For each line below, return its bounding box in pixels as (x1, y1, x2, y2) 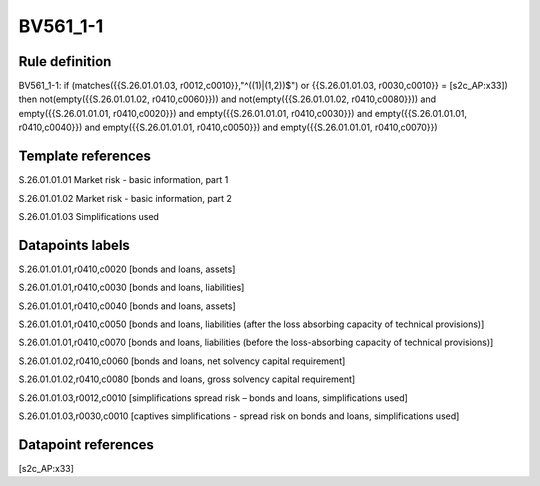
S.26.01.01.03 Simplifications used (18, 210, 160, 222)
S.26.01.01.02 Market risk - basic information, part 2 (18, 192, 232, 204)
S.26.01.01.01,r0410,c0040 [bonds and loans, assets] (18, 300, 237, 312)
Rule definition (18, 53, 112, 70)
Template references (18, 148, 152, 165)
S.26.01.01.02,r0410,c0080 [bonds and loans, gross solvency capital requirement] (18, 373, 356, 385)
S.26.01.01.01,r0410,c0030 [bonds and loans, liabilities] (18, 281, 245, 294)
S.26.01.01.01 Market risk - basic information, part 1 (18, 174, 229, 186)
